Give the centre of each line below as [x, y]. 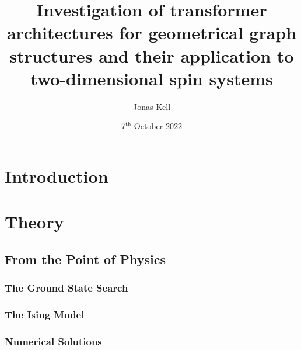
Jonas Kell [152, 106]
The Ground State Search [66, 288]
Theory [34, 222]
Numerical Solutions [53, 341]
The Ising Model [45, 314]
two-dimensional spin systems [152, 78]
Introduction [57, 176]
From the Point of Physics [85, 259]
